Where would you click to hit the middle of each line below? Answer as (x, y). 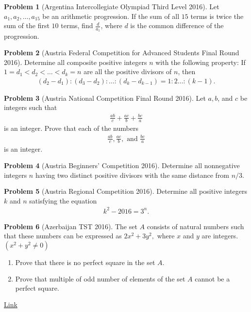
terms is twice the (217, 16)
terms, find (77, 25)
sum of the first (27, 25)
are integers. (220, 236)
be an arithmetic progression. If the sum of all (111, 16)
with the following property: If (201, 62)
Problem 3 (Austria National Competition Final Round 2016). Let (105, 98)
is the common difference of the (177, 25)
